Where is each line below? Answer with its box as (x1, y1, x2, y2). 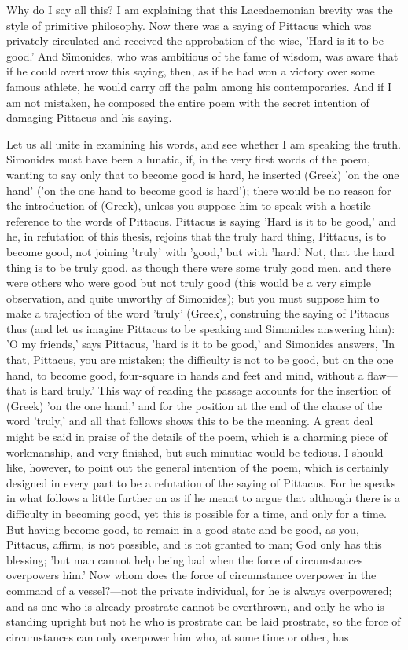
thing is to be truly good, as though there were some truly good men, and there (6, 259, 391, 275)
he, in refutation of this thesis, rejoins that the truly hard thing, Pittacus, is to (6, 228, 387, 244)
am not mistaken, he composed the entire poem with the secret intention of (6, 94, 369, 110)
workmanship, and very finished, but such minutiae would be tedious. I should (6, 443, 384, 460)
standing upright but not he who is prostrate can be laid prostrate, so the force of (6, 613, 401, 630)
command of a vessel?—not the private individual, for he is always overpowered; (6, 582, 392, 598)
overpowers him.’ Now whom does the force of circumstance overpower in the (6, 567, 377, 583)
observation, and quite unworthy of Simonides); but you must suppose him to (6, 289, 380, 306)
